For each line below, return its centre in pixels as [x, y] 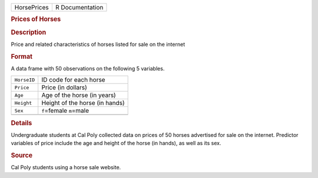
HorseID [25, 80]
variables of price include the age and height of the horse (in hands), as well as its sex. [116, 143]
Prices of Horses [36, 19]
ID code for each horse [73, 80]
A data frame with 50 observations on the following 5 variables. [88, 68]
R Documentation [79, 7]
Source [22, 156]
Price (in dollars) [64, 88]
